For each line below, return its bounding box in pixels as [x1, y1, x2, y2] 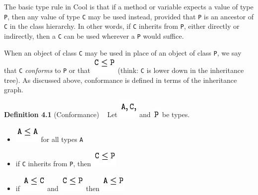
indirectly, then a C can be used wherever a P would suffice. [4, 30, 184, 41]
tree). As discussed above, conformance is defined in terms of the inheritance [4, 74, 237, 85]
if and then [15, 183, 100, 193]
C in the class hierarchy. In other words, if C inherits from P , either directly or [4, 21, 240, 31]
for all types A [41, 133, 83, 144]
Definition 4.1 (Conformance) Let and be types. [4, 109, 190, 120]
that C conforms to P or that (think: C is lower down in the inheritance [4, 65, 244, 75]
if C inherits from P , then [15, 158, 91, 169]
